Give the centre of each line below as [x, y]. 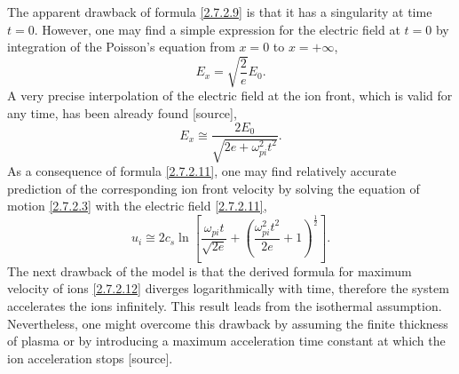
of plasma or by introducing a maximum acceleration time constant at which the [226, 341]
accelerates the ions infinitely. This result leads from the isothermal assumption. [225, 305]
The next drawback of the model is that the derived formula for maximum [210, 271]
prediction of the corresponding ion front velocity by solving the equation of [214, 188]
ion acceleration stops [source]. [90, 358]
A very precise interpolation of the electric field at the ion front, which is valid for [230, 95]
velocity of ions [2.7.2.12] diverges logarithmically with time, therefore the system [228, 288]
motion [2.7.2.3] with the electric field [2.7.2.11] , [137, 206]
